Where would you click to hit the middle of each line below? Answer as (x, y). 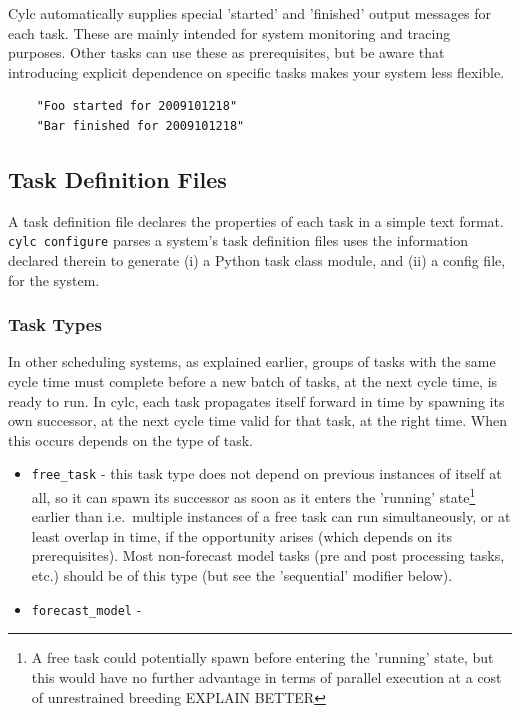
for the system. (54, 279)
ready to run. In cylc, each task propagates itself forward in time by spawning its (256, 400)
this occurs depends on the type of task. (130, 439)
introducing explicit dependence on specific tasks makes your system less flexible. (256, 71)
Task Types (55, 324)
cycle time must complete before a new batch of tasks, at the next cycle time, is (253, 381)
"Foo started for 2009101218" (137, 106)
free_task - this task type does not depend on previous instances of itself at (266, 473)
